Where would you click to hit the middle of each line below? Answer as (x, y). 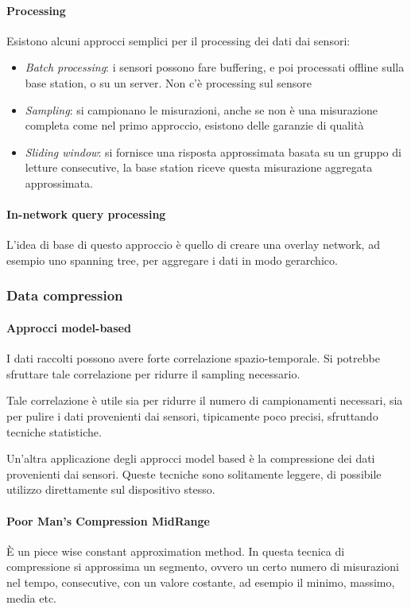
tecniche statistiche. (54, 431)
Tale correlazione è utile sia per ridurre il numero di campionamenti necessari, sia (205, 400)
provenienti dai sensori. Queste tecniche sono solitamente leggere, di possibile (194, 473)
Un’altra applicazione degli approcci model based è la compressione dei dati (191, 458)
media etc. (31, 597)
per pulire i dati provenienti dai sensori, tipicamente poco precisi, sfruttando (192, 415)
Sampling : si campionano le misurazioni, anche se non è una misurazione (201, 109)
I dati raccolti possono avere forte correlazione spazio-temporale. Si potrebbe (193, 358)
